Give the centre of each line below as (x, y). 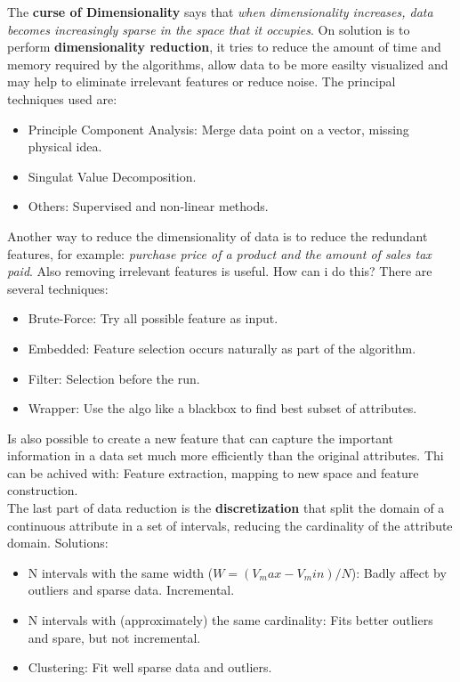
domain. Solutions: (58, 543)
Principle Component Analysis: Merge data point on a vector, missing (218, 129)
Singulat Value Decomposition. (112, 176)
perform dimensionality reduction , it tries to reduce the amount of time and (224, 47)
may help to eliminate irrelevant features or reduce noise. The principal (202, 81)
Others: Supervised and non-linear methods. (148, 206)
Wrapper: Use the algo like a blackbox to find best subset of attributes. (222, 408)
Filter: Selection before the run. (114, 378)
